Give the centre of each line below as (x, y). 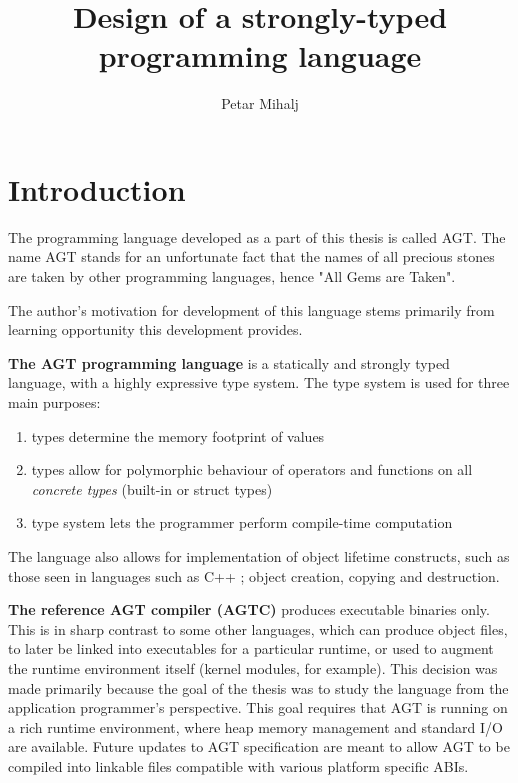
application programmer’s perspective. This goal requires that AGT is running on (258, 707)
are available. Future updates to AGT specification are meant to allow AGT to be (259, 746)
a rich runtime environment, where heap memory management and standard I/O (255, 726)
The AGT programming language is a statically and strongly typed (229, 362)
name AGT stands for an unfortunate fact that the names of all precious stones (251, 256)
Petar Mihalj (260, 103)
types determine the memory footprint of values (178, 435)
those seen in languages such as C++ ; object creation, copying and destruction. (254, 575)
